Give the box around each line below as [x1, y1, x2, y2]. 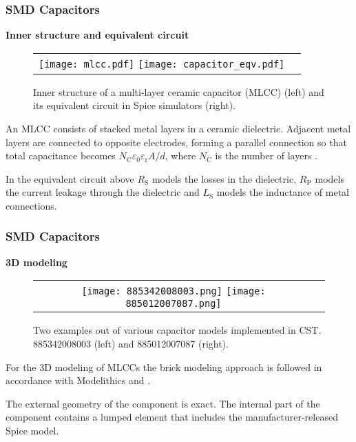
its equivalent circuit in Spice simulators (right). [33, 98, 235, 112]
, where [165, 148, 196, 163]
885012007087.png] [125, 298, 222, 310]
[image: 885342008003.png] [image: [81, 285, 266, 297]
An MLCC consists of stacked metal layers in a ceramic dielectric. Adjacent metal [6, 121, 351, 135]
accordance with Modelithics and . [6, 373, 151, 388]
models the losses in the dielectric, [151, 171, 297, 185]
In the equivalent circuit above [6, 171, 134, 185]
